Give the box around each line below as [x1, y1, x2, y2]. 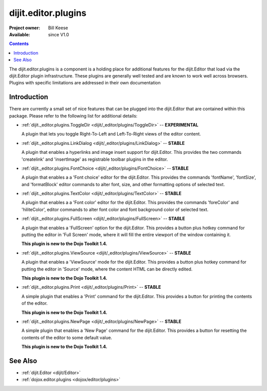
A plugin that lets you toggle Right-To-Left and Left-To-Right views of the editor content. [21, 131, 201, 137]
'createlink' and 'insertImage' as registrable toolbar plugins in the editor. [21, 156, 168, 162]
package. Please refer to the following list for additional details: [9, 113, 138, 119]
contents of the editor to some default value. [21, 334, 112, 340]
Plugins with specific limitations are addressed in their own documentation [9, 80, 161, 86]
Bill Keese [48, 25, 68, 31]
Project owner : [9, 25, 41, 31]
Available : [9, 31, 31, 37]
